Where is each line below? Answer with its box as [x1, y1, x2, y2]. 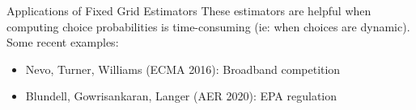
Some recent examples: [6, 34, 119, 51]
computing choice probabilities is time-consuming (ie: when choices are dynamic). [6, 18, 410, 35]
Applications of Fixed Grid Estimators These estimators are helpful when [6, 2, 371, 18]
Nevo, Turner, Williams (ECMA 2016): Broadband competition [25, 60, 341, 77]
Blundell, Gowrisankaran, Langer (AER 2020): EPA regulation [25, 88, 337, 104]
